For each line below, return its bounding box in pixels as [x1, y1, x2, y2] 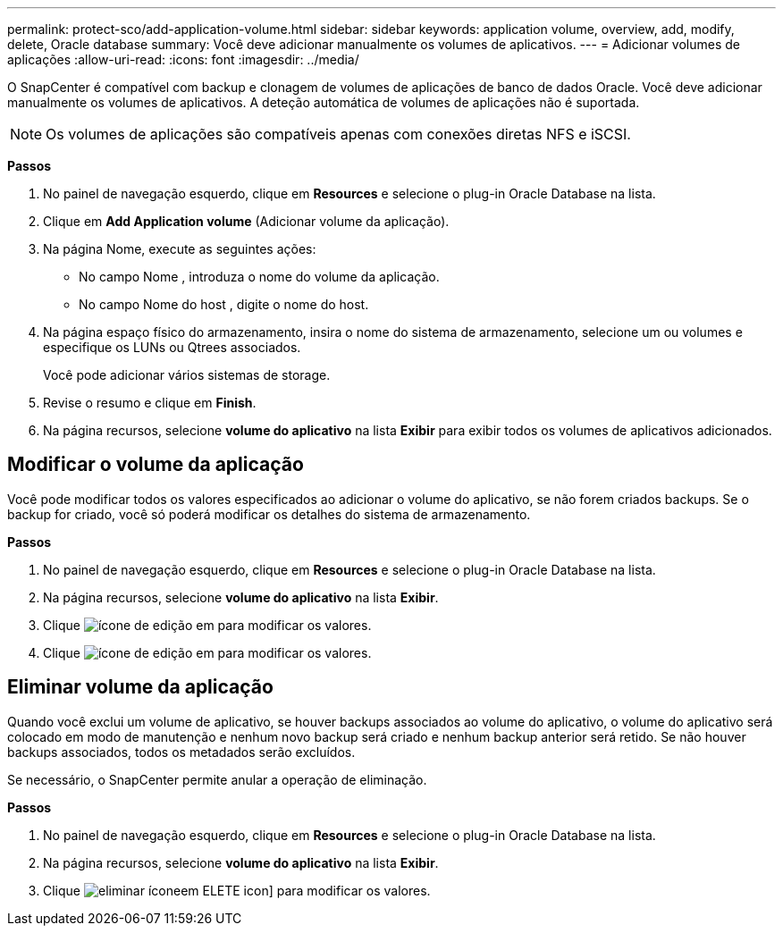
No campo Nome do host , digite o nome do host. [79, 297, 369, 312]
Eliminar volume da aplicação [7, 676, 274, 699]
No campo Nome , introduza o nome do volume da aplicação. [79, 269, 440, 284]
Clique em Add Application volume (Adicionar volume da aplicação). [43, 214, 450, 229]
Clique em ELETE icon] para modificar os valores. [43, 882, 431, 898]
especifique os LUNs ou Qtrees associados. [43, 340, 301, 355]
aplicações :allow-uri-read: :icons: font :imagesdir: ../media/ [7, 52, 359, 67]
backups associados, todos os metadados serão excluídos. [7, 744, 356, 760]
